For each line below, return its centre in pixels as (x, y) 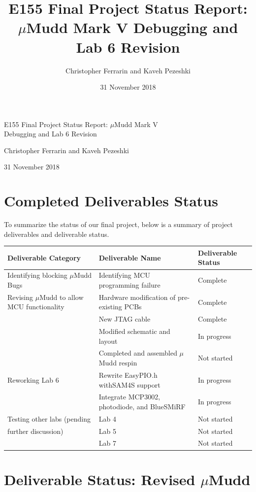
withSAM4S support (129, 384)
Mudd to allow (62, 297)
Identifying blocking (37, 275)
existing (110, 307)
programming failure (129, 284)
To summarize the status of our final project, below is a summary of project (118, 224)
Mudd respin (118, 363)
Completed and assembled (138, 353)
